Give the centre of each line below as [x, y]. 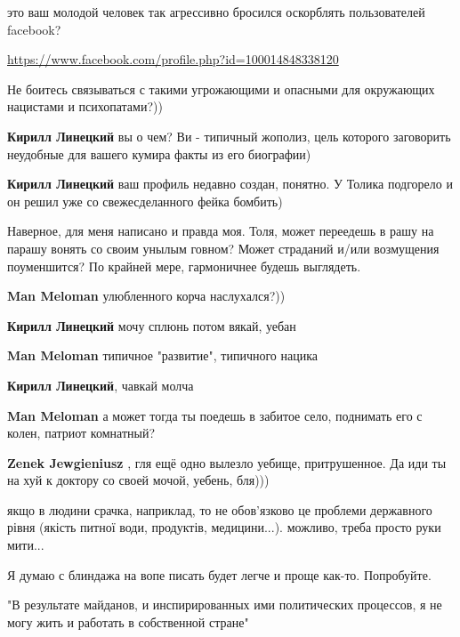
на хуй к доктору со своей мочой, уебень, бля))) [138, 480]
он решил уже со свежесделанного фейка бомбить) [145, 201]
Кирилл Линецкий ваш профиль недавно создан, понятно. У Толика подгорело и [230, 184]
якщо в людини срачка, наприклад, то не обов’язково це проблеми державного [220, 509]
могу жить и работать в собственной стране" [128, 621]
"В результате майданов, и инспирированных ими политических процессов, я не [225, 605]
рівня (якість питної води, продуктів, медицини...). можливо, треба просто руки [224, 527]
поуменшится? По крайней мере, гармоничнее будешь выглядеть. [184, 266]
